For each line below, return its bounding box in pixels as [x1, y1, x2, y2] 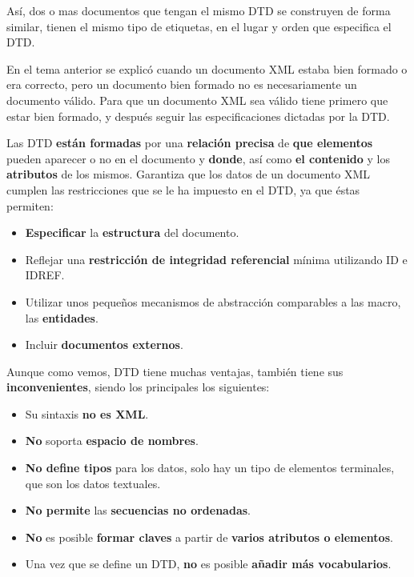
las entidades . [25, 309, 98, 326]
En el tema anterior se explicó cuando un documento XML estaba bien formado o [6, 60, 408, 77]
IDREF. [25, 266, 65, 283]
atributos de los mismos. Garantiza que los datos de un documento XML [6, 166, 371, 182]
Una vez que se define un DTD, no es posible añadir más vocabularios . [25, 555, 392, 572]
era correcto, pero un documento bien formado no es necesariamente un [6, 76, 357, 93]
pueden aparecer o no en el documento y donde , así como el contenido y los [6, 150, 390, 166]
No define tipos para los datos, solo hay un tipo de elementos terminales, [25, 459, 395, 476]
